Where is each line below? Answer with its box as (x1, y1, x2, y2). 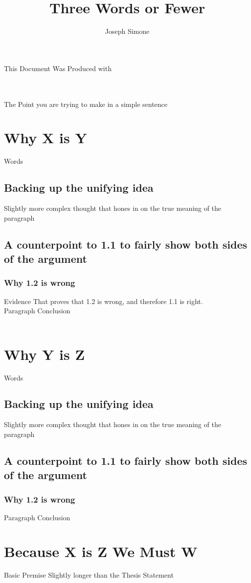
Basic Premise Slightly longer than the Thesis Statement (4, 569, 174, 580)
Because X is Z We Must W (4, 541, 198, 561)
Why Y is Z (4, 344, 85, 364)
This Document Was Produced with (4, 63, 112, 73)
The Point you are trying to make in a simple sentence (4, 99, 168, 109)
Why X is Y (4, 127, 87, 148)
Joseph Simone (105, 26, 150, 36)
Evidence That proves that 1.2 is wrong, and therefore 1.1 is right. (4, 296, 203, 306)
